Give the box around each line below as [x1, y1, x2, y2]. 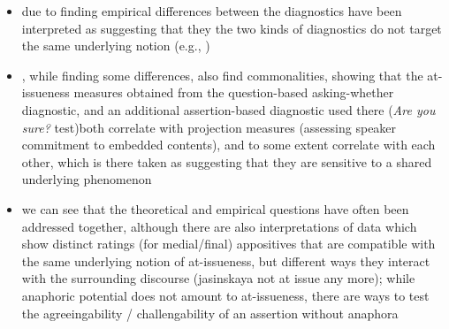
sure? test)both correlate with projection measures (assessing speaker [21, 118, 397, 136]
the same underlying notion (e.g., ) [21, 36, 210, 55]
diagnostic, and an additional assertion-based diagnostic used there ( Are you [21, 100, 436, 119]
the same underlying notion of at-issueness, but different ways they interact [21, 251, 430, 270]
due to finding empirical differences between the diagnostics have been [21, 2, 402, 19]
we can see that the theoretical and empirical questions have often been [21, 199, 409, 218]
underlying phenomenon [21, 170, 152, 188]
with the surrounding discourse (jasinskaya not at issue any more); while [21, 269, 415, 287]
